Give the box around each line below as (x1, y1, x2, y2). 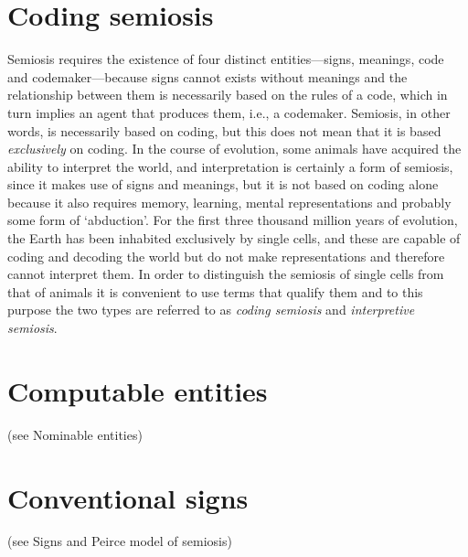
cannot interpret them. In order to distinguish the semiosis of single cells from (7, 264, 444, 284)
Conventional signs (7, 478, 249, 516)
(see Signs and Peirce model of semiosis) (7, 531, 232, 551)
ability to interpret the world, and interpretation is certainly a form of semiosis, (7, 156, 453, 176)
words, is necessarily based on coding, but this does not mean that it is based (7, 121, 441, 140)
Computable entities (7, 371, 268, 409)
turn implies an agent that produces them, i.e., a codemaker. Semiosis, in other (7, 102, 451, 122)
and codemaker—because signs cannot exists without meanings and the (7, 67, 408, 86)
